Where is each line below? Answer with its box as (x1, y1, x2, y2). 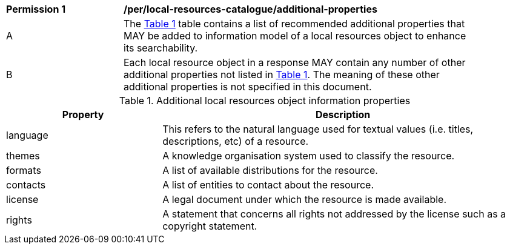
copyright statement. (162, 220, 257, 232)
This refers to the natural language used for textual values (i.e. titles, (162, 123, 474, 135)
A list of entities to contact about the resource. (162, 179, 374, 191)
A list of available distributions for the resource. (162, 164, 378, 176)
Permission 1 (6, 3, 66, 15)
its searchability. (124, 42, 198, 54)
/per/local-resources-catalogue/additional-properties (124, 3, 377, 15)
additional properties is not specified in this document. (124, 81, 372, 93)
